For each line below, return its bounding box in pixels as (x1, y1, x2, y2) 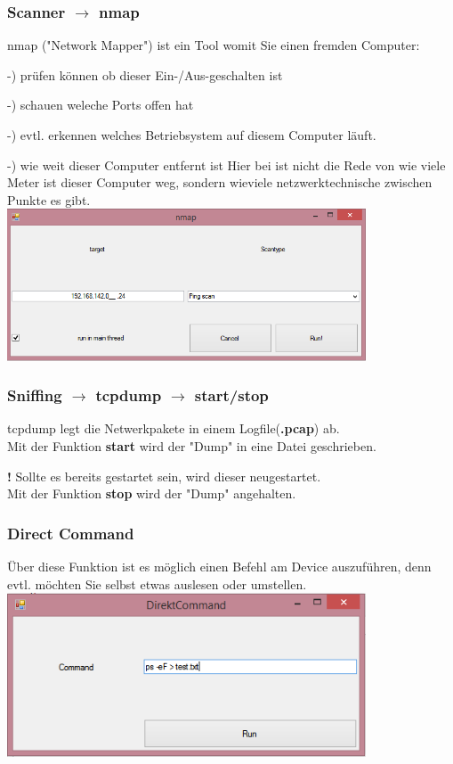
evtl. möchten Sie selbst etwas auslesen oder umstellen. (7, 574, 307, 593)
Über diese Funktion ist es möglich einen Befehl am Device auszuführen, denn (7, 557, 432, 576)
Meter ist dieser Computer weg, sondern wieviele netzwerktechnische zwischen (7, 173, 433, 192)
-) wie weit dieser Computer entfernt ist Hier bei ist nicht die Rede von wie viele (7, 155, 446, 174)
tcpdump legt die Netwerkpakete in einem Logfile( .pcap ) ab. (7, 419, 340, 438)
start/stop (194, 384, 269, 407)
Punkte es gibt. (7, 190, 91, 209)
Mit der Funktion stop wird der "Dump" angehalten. (7, 484, 296, 503)
